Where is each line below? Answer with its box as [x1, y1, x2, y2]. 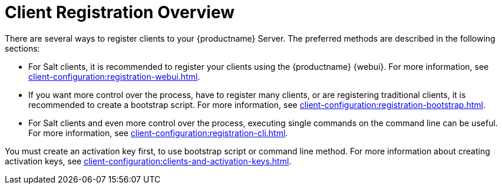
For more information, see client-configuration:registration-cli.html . [28, 127, 288, 138]
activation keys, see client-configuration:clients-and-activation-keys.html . [5, 156, 292, 166]
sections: [5, 43, 40, 53]
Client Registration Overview [5, 2, 235, 22]
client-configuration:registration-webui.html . [28, 71, 200, 82]
